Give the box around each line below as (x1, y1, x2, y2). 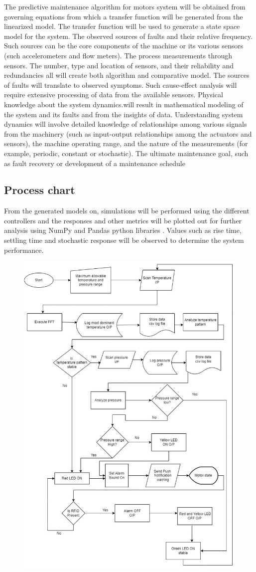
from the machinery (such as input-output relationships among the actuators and (4, 128, 252, 139)
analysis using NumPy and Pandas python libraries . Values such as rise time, (4, 225, 242, 235)
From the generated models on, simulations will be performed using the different (4, 205, 250, 216)
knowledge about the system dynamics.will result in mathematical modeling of (4, 99, 244, 109)
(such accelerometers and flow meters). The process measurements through (4, 50, 233, 60)
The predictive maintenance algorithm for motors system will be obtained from (4, 1, 246, 11)
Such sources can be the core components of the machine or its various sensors (4, 40, 244, 51)
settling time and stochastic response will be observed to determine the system (4, 235, 244, 245)
